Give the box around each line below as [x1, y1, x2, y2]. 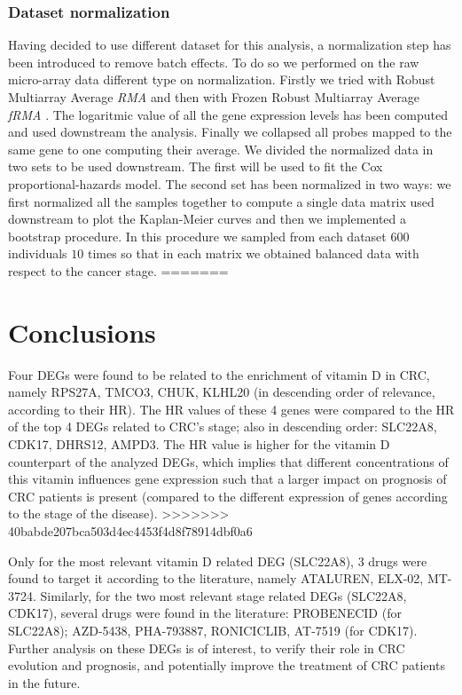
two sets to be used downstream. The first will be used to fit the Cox [8, 157, 383, 176]
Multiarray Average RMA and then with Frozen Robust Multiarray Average [8, 88, 420, 106]
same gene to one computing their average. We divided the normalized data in [8, 139, 434, 158]
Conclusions [8, 313, 156, 350]
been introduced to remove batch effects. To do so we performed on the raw [8, 52, 419, 71]
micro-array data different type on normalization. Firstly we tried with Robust [8, 70, 435, 89]
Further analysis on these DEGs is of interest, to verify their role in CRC [8, 638, 405, 657]
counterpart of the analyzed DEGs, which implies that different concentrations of [8, 452, 449, 470]
